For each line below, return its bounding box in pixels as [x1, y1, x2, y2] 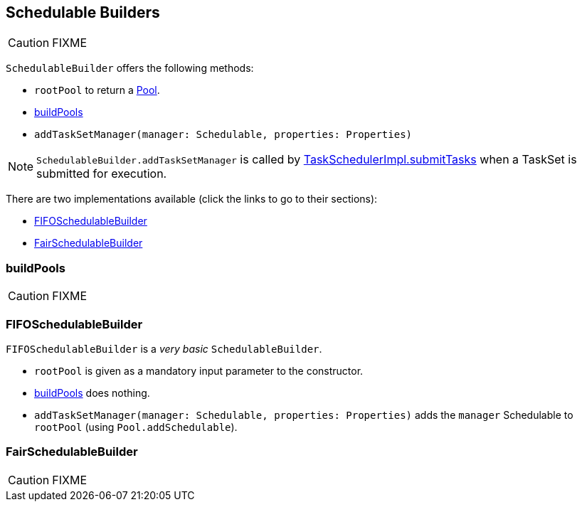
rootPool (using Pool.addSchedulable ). [34, 420, 238, 433]
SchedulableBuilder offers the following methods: [6, 62, 254, 75]
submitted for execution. [36, 166, 167, 181]
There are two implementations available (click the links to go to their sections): [6, 193, 378, 206]
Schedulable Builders [6, 4, 160, 21]
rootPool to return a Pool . [34, 84, 160, 97]
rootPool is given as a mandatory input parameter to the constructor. [34, 364, 364, 377]
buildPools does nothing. [34, 386, 150, 399]
